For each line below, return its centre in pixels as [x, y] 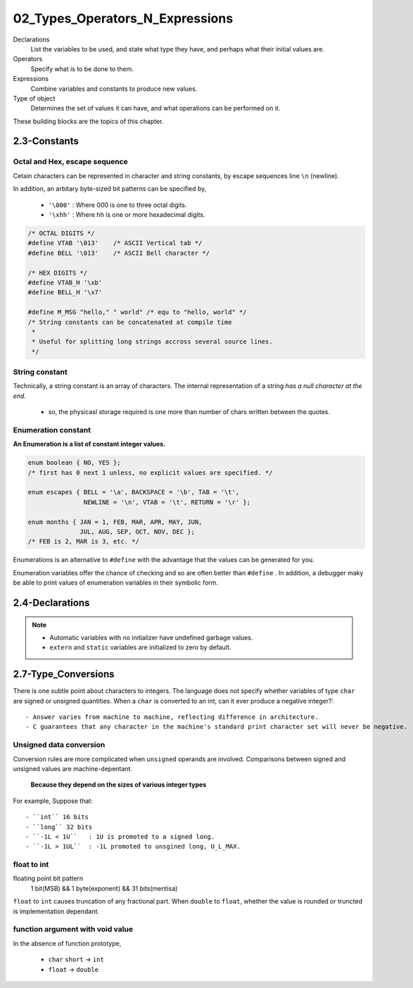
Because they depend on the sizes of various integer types [119, 784]
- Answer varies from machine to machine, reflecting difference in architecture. [172, 717]
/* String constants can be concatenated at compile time [130, 322]
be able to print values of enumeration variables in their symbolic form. [115, 583]
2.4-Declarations [51, 603]
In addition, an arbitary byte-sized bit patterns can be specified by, [110, 189]
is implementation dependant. [56, 911]
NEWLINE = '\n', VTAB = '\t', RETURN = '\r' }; [167, 502]
